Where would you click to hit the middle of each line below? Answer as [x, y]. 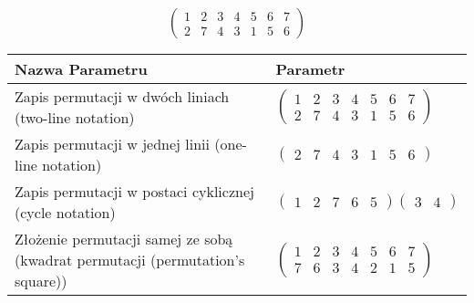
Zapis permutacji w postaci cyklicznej [134, 192]
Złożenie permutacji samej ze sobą [124, 239]
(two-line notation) [75, 118]
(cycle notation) [65, 213]
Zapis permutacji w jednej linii [112, 144]
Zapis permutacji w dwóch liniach [122, 97]
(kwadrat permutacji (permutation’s [130, 260]
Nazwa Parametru [81, 69]
